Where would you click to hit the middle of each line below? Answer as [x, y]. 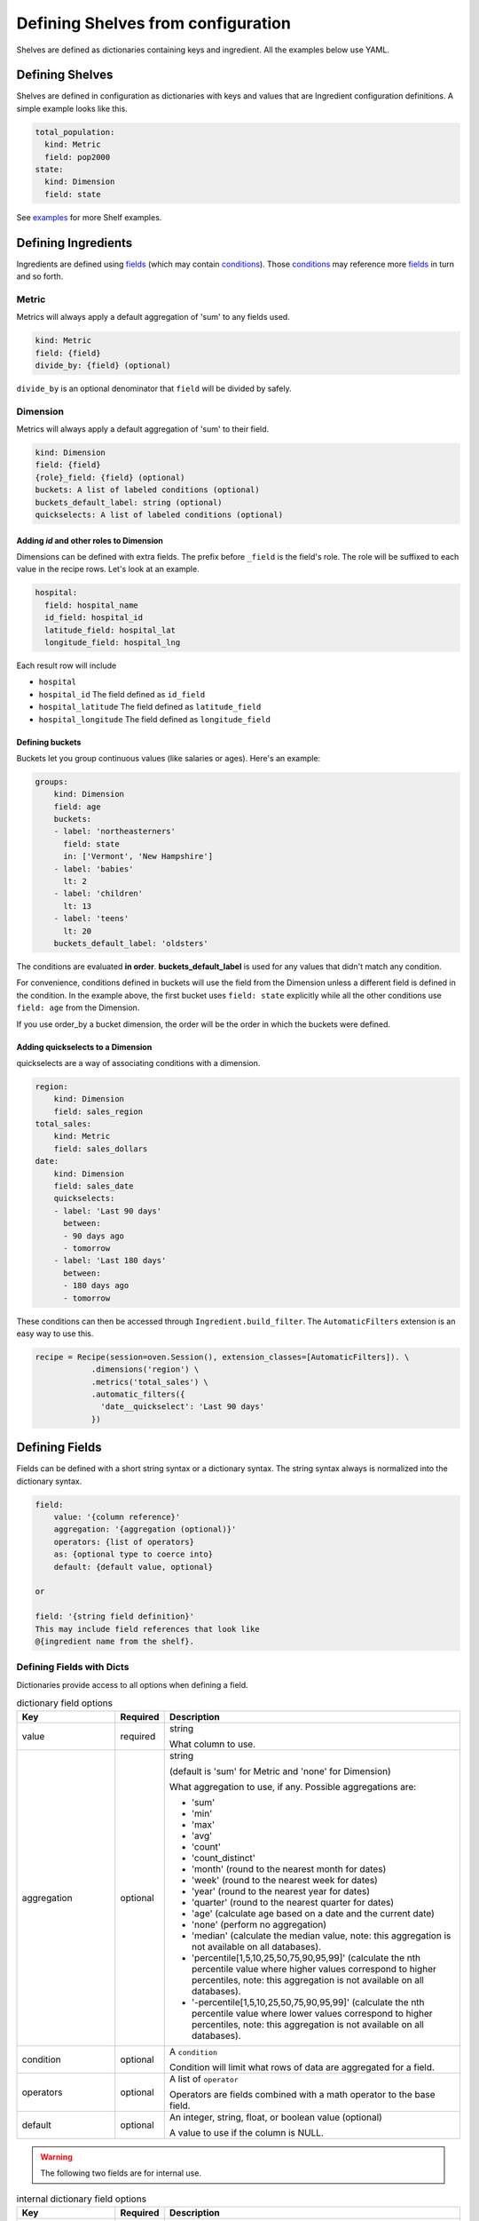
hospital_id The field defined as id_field [122, 694]
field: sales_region [98, 1111]
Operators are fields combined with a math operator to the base [302, 2094]
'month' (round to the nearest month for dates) [289, 1868]
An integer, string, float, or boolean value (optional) [276, 2117]
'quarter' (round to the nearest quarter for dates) [293, 1902]
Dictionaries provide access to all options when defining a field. [132, 1684]
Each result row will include [67, 665]
